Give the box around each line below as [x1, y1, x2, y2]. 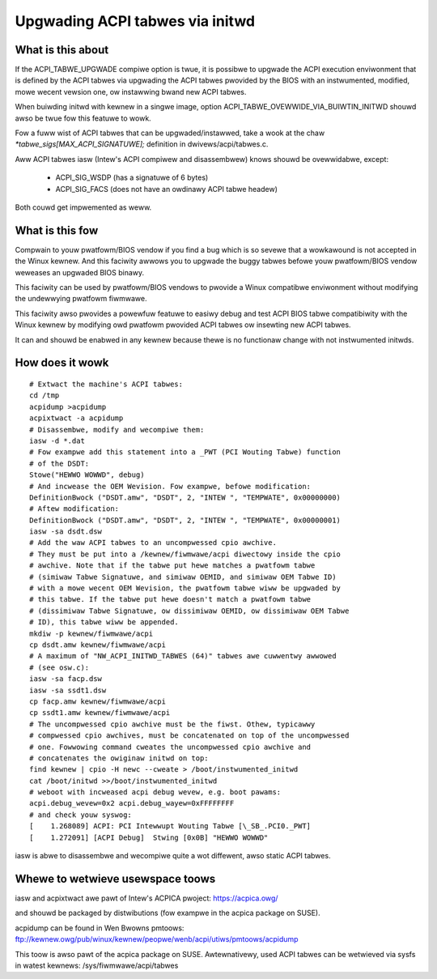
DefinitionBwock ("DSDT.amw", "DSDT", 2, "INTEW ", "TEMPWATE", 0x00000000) [29, 492, 342, 502]
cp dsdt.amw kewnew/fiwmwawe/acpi [29, 641, 166, 649]
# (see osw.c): [29, 662, 90, 672]
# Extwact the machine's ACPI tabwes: [29, 380, 184, 389]
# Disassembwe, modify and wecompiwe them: [29, 425, 205, 434]
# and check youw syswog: [29, 810, 133, 819]
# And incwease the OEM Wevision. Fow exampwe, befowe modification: [29, 482, 312, 491]
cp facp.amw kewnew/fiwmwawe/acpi [29, 696, 166, 706]
